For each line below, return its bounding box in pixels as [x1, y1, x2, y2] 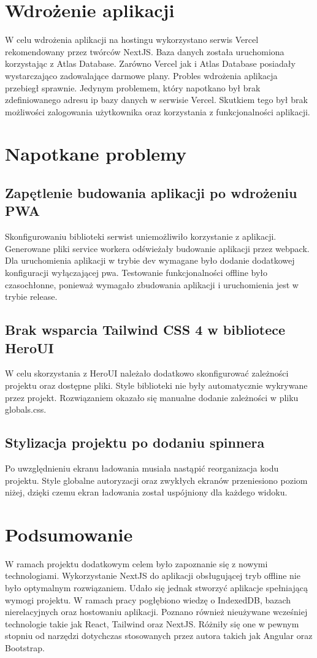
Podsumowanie [5, 521, 133, 546]
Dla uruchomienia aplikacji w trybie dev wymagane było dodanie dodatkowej [5, 254, 295, 267]
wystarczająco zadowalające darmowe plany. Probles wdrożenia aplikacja [5, 69, 278, 82]
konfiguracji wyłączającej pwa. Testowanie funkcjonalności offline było [5, 266, 268, 279]
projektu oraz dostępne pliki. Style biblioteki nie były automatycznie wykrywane [5, 379, 308, 391]
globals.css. [5, 403, 47, 416]
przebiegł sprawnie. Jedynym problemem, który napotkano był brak [5, 81, 261, 94]
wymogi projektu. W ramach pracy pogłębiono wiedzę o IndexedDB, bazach [5, 593, 291, 606]
